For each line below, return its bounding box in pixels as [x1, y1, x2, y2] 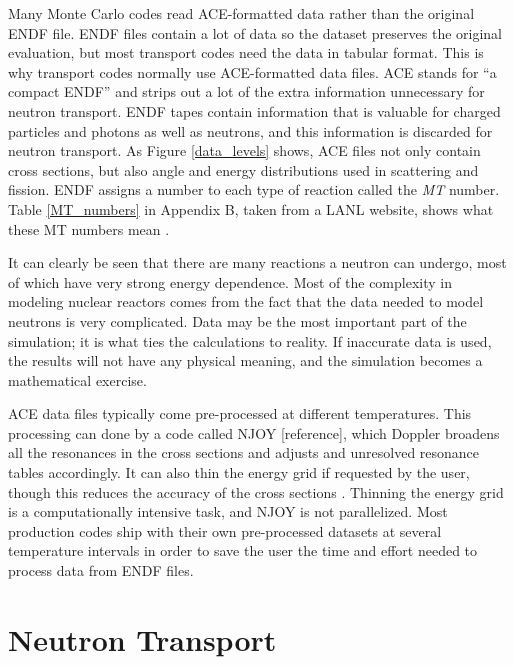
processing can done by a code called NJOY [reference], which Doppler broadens [8, 422, 500, 443]
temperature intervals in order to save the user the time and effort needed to [8, 540, 478, 561]
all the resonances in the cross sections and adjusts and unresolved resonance [8, 442, 480, 463]
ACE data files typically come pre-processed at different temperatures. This [8, 403, 472, 424]
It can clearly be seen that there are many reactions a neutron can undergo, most [8, 252, 507, 273]
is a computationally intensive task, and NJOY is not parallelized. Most [8, 501, 448, 522]
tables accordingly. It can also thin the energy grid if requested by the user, [8, 462, 470, 483]
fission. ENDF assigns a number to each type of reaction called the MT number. [8, 179, 500, 200]
